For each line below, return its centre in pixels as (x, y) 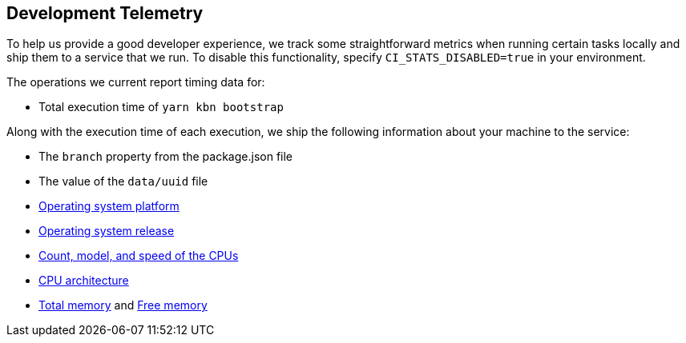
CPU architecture (84, 281)
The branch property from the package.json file (166, 157)
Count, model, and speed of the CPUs (139, 256)
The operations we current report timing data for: (136, 82)
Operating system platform (109, 206)
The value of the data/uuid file (123, 181)
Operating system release (107, 231)
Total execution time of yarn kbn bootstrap (161, 107)
